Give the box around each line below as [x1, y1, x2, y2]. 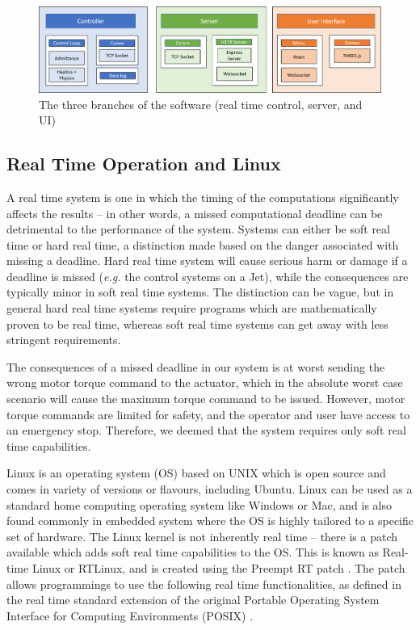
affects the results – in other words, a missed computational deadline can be [6, 204, 383, 221]
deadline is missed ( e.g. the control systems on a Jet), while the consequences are [6, 267, 409, 284]
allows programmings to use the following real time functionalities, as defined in [6, 575, 401, 592]
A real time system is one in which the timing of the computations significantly [6, 188, 399, 205]
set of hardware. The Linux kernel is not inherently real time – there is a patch [6, 527, 398, 544]
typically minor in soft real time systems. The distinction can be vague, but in [6, 283, 394, 300]
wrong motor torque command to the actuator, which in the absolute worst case [6, 374, 403, 391]
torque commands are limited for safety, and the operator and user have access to [6, 405, 410, 422]
